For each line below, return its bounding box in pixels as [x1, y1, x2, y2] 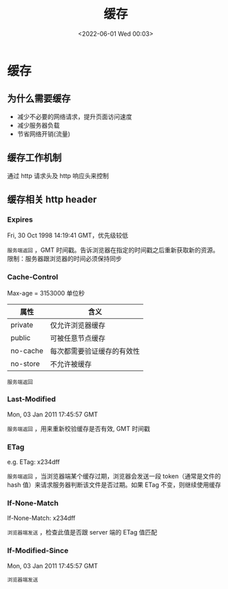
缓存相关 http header [7, 193, 97, 205]
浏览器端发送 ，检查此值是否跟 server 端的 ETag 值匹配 [7, 528, 157, 537]
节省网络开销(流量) [17, 129, 71, 138]
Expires [7, 215, 33, 224]
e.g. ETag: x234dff [7, 458, 60, 466]
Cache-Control [7, 272, 59, 282]
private [10, 320, 34, 329]
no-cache [10, 346, 43, 356]
